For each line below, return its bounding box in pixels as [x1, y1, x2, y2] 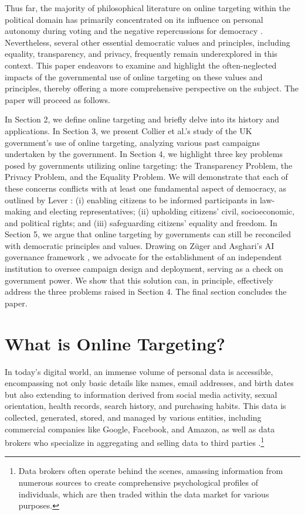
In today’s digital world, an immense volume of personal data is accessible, [5, 365, 273, 377]
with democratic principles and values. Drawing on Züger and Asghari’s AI [5, 239, 274, 251]
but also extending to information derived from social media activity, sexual [5, 388, 277, 400]
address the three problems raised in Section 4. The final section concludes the [5, 285, 287, 298]
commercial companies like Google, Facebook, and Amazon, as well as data [5, 422, 275, 435]
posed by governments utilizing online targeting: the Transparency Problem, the [5, 159, 293, 171]
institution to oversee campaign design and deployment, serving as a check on [5, 262, 283, 275]
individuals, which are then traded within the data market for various [18, 487, 269, 500]
